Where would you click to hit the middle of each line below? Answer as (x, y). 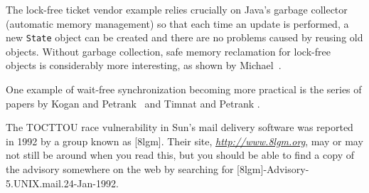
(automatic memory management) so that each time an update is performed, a (177, 23)
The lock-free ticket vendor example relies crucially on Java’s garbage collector (177, 9)
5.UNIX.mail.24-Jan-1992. (62, 183)
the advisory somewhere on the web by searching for (120, 169)
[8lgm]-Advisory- (273, 169)
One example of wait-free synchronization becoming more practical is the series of (184, 89)
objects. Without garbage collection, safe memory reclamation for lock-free (168, 51)
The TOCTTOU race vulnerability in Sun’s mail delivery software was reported (180, 127)
